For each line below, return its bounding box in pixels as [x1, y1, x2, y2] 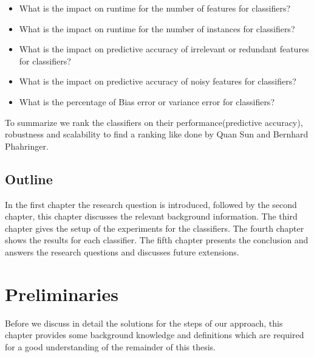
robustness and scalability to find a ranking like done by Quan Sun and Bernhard [5, 128, 309, 140]
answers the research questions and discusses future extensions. [5, 245, 239, 258]
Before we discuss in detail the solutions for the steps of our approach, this [5, 316, 283, 329]
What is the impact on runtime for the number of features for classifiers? [19, 2, 291, 14]
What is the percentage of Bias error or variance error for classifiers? [19, 95, 275, 108]
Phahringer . [5, 139, 49, 152]
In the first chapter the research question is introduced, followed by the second [5, 198, 297, 210]
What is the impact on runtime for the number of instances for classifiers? [19, 22, 295, 35]
